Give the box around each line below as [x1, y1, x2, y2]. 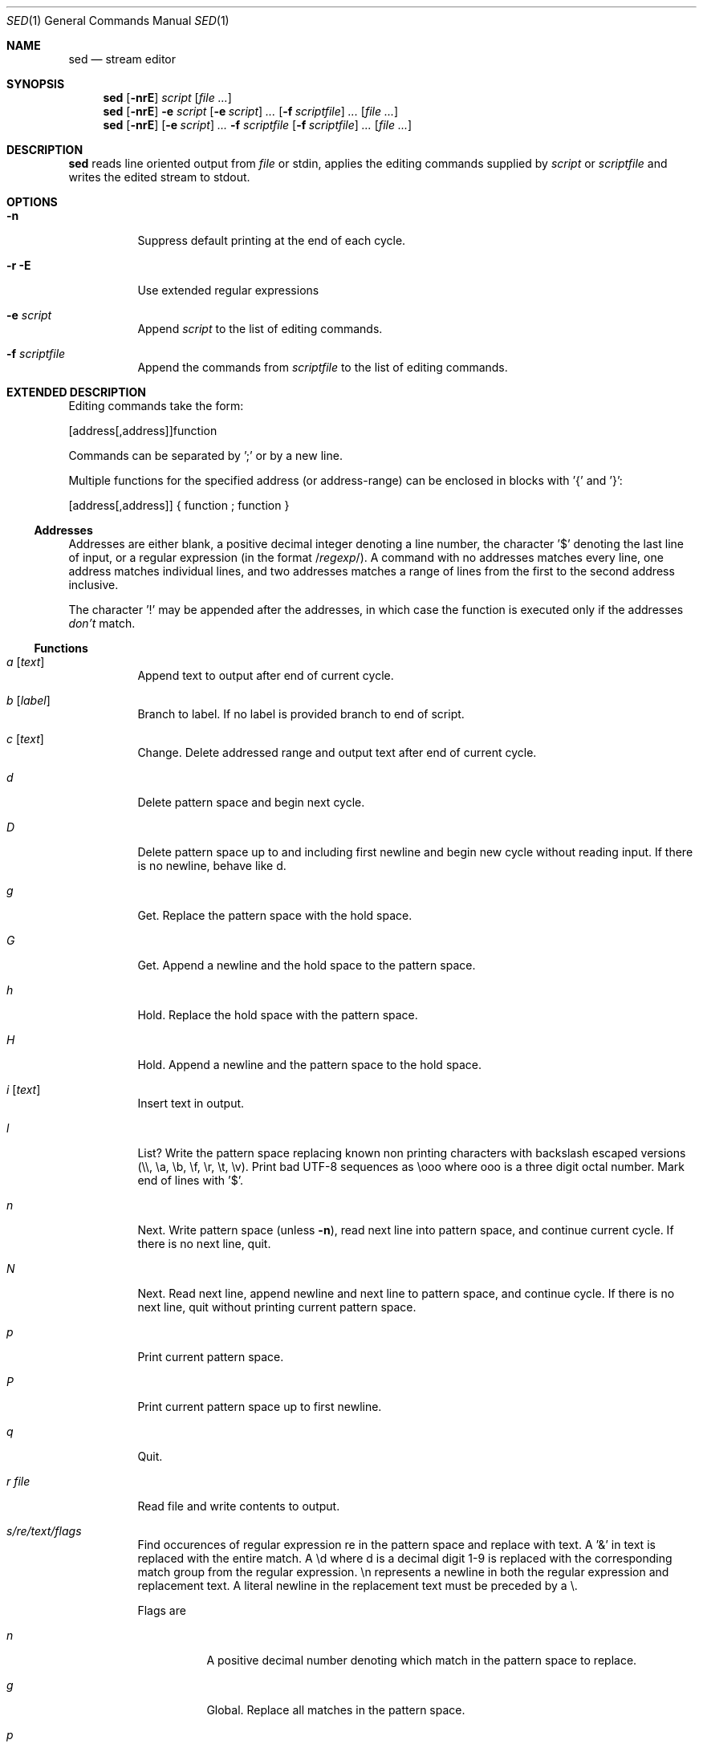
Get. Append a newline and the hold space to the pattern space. [137, 958, 476, 972]
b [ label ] [6, 693, 51, 707]
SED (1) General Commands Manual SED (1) [6, 14, 230, 27]
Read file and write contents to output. [137, 1499, 340, 1513]
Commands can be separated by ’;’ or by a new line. [68, 449, 343, 462]
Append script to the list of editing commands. [137, 322, 383, 335]
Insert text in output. [137, 1096, 245, 1110]
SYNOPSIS [6, 77, 65, 91]
